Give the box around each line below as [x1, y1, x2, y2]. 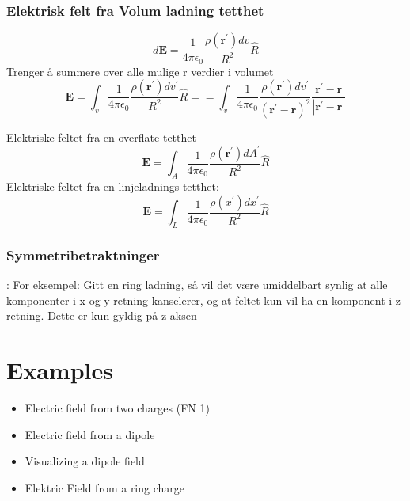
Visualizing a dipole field [25, 453, 145, 469]
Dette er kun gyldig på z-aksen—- [47, 307, 212, 324]
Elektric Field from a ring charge [25, 479, 185, 495]
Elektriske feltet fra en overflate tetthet [6, 128, 196, 145]
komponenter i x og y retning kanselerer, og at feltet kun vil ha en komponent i [6, 291, 393, 308]
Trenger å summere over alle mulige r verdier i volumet [6, 63, 274, 79]
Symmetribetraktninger [6, 245, 160, 264]
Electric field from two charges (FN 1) [25, 399, 210, 416]
